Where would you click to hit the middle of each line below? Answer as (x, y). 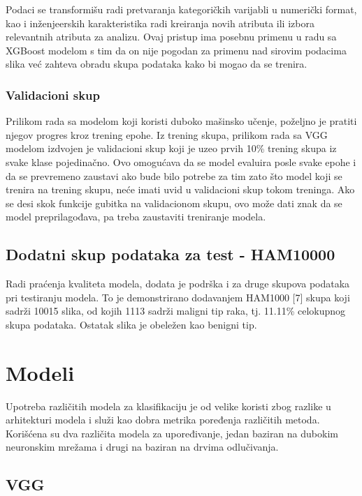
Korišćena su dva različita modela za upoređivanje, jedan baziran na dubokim (172, 433)
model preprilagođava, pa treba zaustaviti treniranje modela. (136, 217)
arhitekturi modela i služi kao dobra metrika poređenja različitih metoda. (163, 420)
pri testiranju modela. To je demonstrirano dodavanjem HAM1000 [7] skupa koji (178, 297)
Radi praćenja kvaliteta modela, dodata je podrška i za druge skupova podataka (178, 284)
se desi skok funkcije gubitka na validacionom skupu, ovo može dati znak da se (174, 203)
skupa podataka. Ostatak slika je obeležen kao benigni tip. (131, 324)
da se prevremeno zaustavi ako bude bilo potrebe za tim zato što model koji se (174, 175)
